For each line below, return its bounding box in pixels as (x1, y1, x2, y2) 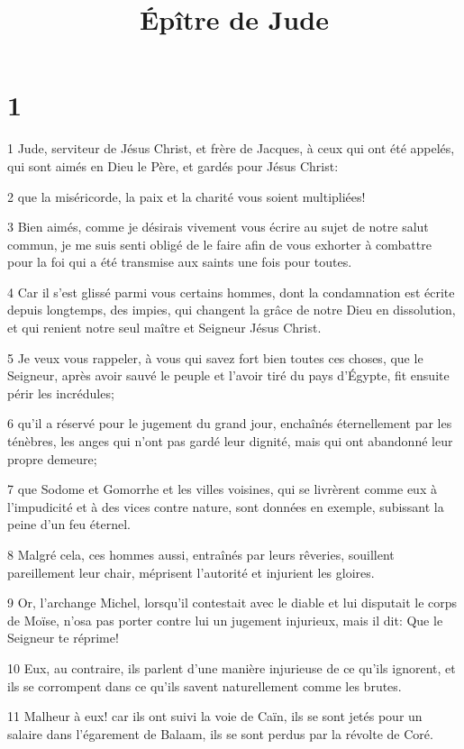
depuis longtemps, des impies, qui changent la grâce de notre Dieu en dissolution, (7, 300, 456, 319)
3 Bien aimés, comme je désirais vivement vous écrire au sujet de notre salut (7, 217, 429, 236)
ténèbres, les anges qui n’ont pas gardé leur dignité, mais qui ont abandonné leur (7, 432, 453, 451)
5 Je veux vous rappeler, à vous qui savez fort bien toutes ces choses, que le (7, 348, 423, 367)
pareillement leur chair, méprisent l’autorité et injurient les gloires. (7, 562, 375, 581)
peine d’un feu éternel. (7, 515, 131, 534)
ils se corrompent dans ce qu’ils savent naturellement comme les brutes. (7, 676, 402, 695)
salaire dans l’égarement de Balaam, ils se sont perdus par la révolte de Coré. (7, 724, 433, 743)
